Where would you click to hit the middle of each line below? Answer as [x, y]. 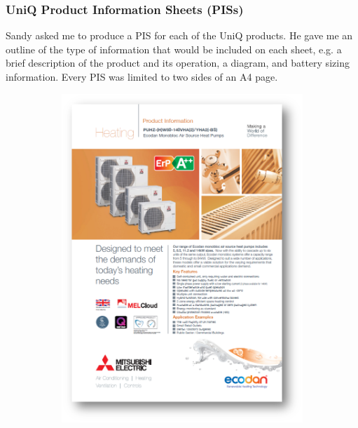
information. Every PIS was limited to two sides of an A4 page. [142, 76]
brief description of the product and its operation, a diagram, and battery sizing [178, 63]
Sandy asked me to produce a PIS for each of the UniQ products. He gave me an [179, 35]
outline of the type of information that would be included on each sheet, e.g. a [174, 49]
